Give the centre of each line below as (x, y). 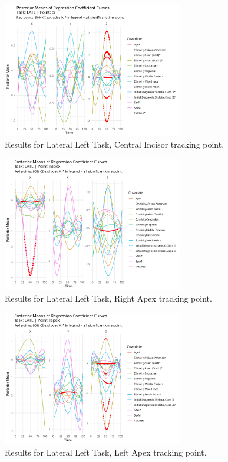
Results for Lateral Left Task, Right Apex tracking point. (108, 298)
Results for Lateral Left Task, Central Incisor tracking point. (115, 144)
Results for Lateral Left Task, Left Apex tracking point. (106, 452)
